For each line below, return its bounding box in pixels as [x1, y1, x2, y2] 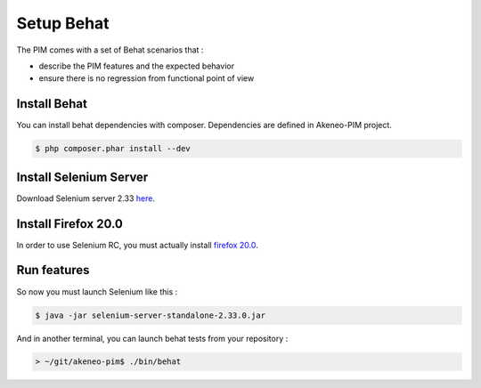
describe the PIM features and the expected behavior [38, 61, 235, 71]
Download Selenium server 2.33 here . [16, 192, 156, 204]
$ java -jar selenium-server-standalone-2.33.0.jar [35, 310, 266, 320]
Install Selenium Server [16, 169, 149, 184]
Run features [16, 263, 90, 278]
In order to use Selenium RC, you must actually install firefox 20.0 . [16, 239, 258, 250]
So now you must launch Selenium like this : [16, 286, 178, 297]
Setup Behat [16, 13, 110, 33]
